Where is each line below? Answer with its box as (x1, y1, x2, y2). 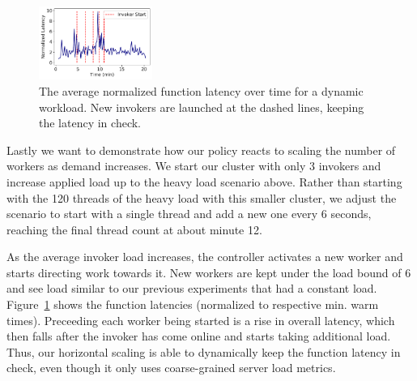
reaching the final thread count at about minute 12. (6, 220, 262, 238)
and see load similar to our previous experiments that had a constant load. (6, 280, 377, 297)
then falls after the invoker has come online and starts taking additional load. (6, 327, 391, 345)
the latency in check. (39, 114, 141, 131)
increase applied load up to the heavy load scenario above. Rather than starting (6, 173, 402, 190)
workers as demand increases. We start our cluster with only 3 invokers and (6, 157, 381, 174)
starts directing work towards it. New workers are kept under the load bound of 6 (6, 263, 411, 280)
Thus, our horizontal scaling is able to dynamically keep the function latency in (6, 343, 401, 360)
